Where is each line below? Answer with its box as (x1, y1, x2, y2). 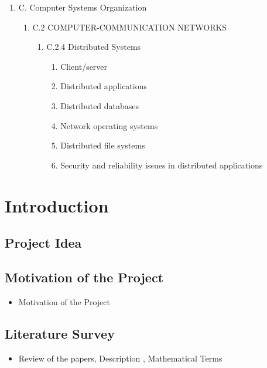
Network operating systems (60, 119, 158, 131)
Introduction (5, 193, 109, 217)
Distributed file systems (60, 139, 145, 151)
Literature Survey (5, 324, 115, 342)
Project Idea (5, 234, 82, 252)
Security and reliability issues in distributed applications (60, 158, 263, 171)
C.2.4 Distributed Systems (46, 40, 141, 53)
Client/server (60, 60, 108, 72)
